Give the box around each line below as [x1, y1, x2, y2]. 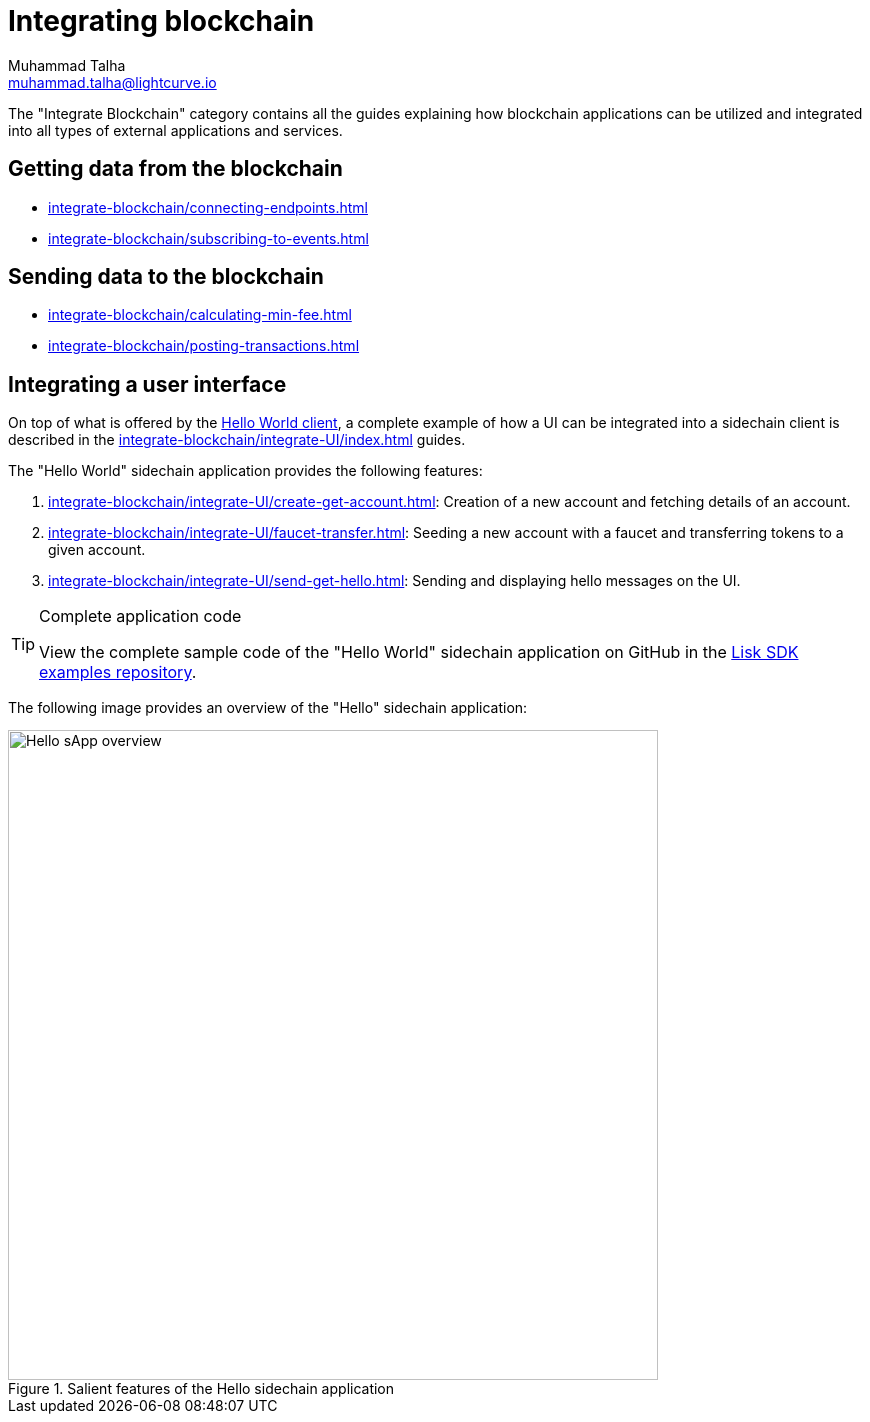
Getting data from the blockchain [8, 156, 343, 182]
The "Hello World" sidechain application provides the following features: [8, 462, 483, 480]
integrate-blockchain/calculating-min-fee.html [48, 306, 352, 324]
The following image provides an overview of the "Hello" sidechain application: [8, 699, 528, 717]
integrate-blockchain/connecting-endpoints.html [48, 198, 368, 216]
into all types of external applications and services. [8, 121, 343, 139]
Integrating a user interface [8, 371, 287, 397]
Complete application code [39, 606, 242, 627]
